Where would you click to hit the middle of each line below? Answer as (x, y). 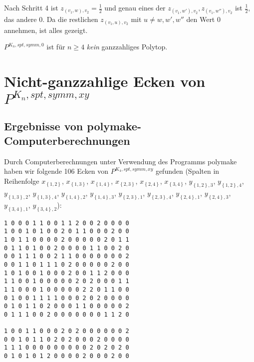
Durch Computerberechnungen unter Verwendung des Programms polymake (121, 161)
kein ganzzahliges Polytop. (127, 47)
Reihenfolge (22, 181)
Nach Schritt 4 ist (31, 7)
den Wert (201, 19)
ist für (56, 47)
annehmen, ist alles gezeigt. (46, 30)
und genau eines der (135, 7)
